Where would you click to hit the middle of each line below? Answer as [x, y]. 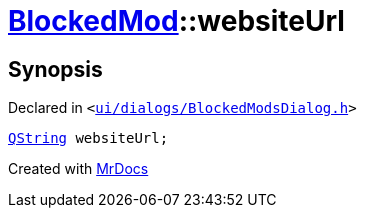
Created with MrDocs [78, 169]
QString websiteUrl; [88, 138]
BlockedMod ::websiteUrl [176, 21]
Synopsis [55, 69]
